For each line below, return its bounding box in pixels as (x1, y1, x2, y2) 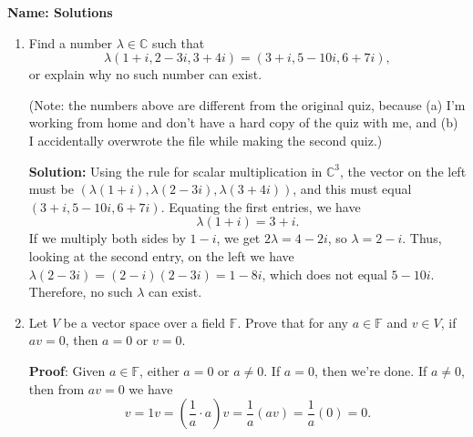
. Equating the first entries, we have (160, 197, 361, 216)
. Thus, (402, 229, 442, 248)
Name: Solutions (7, 3, 113, 21)
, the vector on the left (340, 161, 467, 180)
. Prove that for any (237, 312, 349, 331)
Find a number (28, 33, 113, 52)
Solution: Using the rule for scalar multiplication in (28, 161, 323, 180)
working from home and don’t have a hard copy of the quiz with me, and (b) (28, 113, 458, 132)
